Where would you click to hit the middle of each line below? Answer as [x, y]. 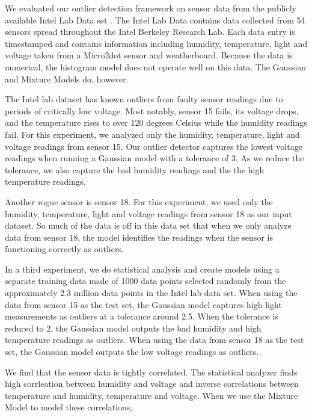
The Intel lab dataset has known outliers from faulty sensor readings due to [144, 99]
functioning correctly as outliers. [64, 249]
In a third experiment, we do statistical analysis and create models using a [142, 269]
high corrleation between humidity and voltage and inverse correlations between [152, 384]
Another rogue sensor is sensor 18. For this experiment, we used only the [139, 201]
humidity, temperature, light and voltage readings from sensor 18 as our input [148, 213]
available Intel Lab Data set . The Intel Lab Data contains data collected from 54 [155, 20]
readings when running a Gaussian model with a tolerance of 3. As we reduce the [154, 158]
